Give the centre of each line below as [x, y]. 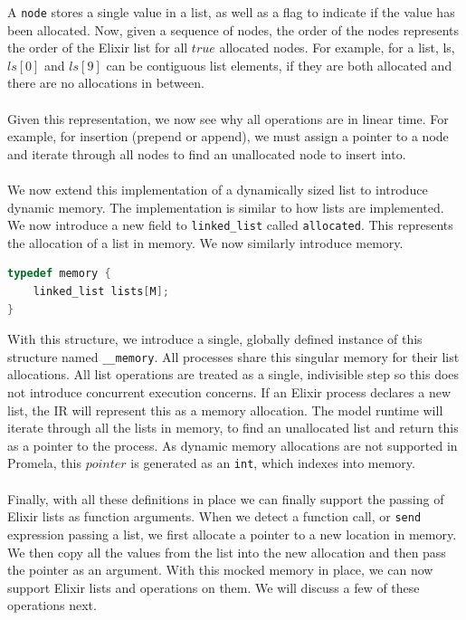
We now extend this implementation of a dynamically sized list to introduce [218, 189]
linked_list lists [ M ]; [101, 292]
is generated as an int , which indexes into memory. [273, 463]
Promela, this [44, 463]
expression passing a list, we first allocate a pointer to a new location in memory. [232, 534]
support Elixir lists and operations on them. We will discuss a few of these [214, 587]
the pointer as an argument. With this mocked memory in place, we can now [220, 570]
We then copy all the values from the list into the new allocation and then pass [227, 552]
